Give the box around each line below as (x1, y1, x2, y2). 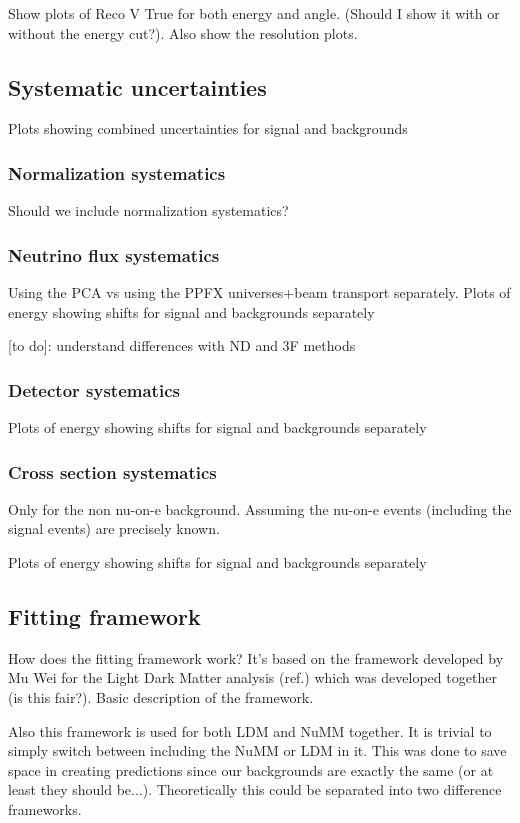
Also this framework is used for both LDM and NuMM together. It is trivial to (8, 720, 492, 741)
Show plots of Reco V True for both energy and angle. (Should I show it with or (8, 3, 500, 23)
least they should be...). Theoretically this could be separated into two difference (8, 779, 502, 800)
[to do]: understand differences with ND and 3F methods (8, 335, 356, 356)
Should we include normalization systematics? (8, 200, 289, 221)
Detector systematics (8, 377, 180, 402)
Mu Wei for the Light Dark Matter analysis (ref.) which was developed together (8, 667, 497, 688)
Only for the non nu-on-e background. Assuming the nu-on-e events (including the (8, 498, 512, 519)
